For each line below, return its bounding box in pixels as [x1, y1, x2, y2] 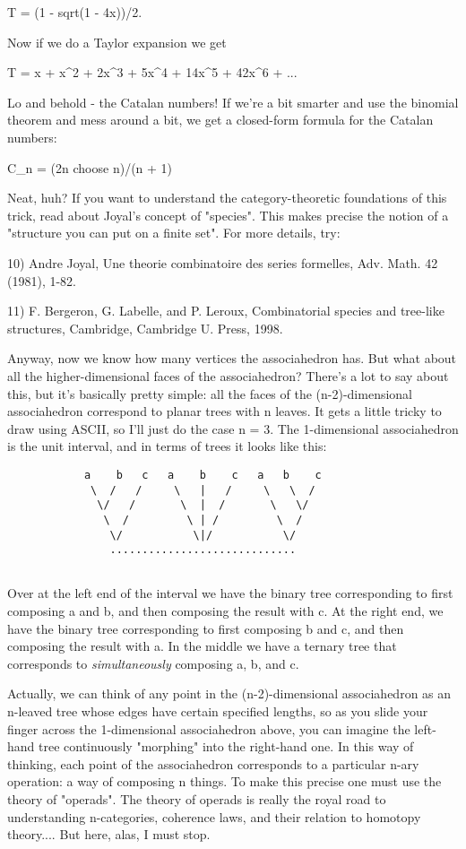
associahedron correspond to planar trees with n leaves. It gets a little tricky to [7, 402, 442, 420]
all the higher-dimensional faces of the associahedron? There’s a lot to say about [7, 366, 449, 385]
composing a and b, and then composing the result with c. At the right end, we [7, 602, 444, 620]
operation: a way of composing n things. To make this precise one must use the [7, 772, 442, 791]
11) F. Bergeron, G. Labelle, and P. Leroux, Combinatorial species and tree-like [7, 301, 444, 320]
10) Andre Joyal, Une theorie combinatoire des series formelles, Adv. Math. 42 [7, 253, 438, 272]
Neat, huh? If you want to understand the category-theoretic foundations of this [7, 188, 447, 207]
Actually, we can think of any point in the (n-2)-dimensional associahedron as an [7, 684, 452, 703]
